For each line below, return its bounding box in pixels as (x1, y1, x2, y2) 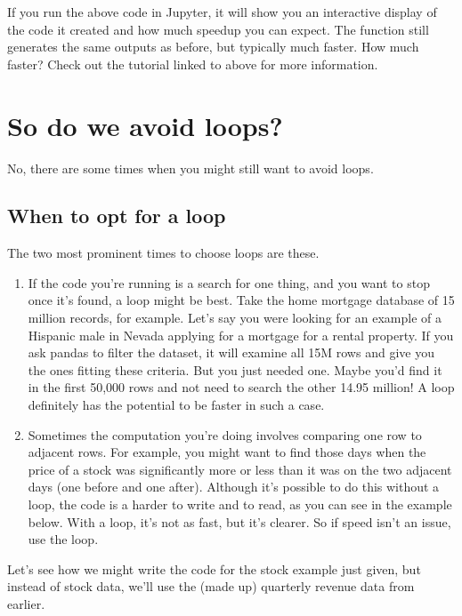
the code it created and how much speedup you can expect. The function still (7, 20, 429, 38)
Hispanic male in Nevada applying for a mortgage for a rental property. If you (28, 325, 454, 344)
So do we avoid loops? (7, 107, 283, 143)
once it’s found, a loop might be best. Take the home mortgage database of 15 (28, 291, 455, 309)
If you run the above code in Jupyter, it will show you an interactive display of (7, 3, 437, 20)
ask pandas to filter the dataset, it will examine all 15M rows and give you (28, 343, 434, 362)
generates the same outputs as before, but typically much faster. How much (7, 37, 419, 56)
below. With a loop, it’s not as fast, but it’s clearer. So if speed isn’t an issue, (28, 512, 451, 531)
